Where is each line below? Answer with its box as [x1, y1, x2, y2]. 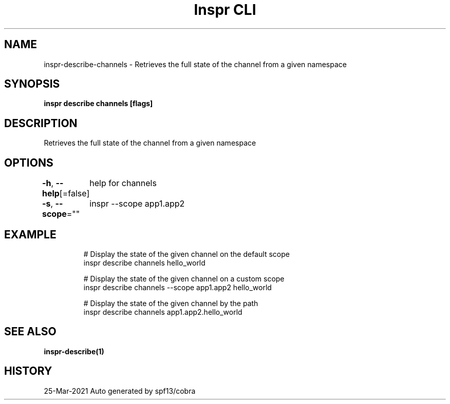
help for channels [89, 178, 157, 189]
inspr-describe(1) [44, 347, 104, 356]
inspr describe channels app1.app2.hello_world [83, 307, 242, 316]
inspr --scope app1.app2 [89, 198, 185, 209]
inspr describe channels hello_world [83, 258, 205, 267]
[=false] [59, 188, 90, 199]
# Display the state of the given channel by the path [83, 298, 258, 308]
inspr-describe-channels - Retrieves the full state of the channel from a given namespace [44, 59, 347, 69]
